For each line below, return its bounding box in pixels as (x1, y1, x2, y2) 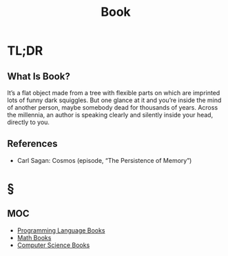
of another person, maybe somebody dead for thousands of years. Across (7, 104, 218, 111)
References (7, 138, 58, 150)
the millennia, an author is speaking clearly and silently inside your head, (7, 111, 214, 119)
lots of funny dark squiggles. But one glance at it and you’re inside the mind (7, 96, 222, 104)
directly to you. (7, 118, 50, 126)
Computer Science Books (17, 241, 90, 249)
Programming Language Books (17, 226, 105, 235)
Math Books (17, 233, 52, 242)
